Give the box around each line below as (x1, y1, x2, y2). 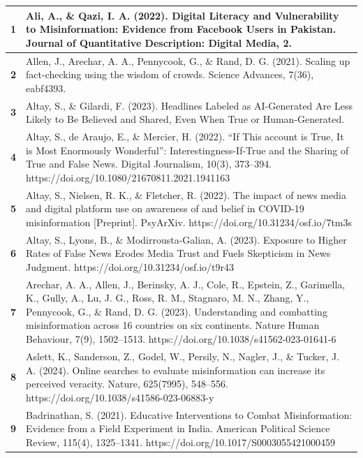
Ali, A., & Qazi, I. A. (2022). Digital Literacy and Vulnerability (26, 8, 339, 22)
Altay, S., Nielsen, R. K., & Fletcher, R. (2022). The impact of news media (26, 187, 346, 202)
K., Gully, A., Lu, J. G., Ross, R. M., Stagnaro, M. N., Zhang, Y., (26, 290, 309, 305)
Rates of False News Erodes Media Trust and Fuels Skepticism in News (26, 246, 331, 260)
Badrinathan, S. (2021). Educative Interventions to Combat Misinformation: (26, 407, 353, 422)
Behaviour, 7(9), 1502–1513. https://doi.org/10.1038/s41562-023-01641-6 (26, 332, 336, 346)
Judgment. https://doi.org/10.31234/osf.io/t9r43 (26, 259, 235, 274)
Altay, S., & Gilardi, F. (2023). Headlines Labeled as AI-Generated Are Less (26, 98, 353, 112)
